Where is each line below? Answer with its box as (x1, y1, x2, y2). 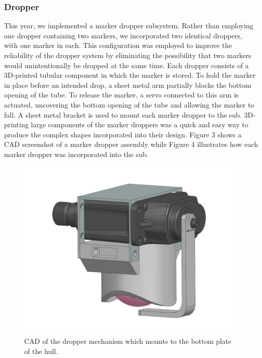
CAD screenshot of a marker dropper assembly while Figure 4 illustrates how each (4, 139, 258, 149)
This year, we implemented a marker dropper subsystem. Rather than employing (4, 20, 253, 31)
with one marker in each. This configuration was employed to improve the (4, 40, 232, 50)
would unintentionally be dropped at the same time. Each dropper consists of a (4, 60, 249, 70)
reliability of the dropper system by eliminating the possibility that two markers (4, 50, 251, 60)
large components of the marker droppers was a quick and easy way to (31, 119, 248, 130)
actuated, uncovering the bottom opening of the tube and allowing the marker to (4, 99, 254, 110)
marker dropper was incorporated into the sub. (4, 148, 149, 159)
